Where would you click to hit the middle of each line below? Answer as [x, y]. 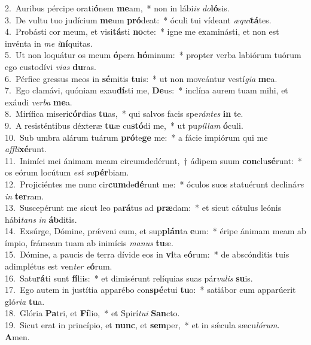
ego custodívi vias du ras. [51, 66]
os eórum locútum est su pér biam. [67, 172]
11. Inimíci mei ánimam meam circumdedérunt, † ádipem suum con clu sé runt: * [154, 160]
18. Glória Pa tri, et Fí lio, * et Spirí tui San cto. [92, 313]
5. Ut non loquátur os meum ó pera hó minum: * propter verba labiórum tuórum [153, 55]
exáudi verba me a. [39, 102]
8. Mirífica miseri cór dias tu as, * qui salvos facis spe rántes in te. [124, 114]
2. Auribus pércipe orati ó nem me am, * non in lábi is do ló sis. [117, 8]
